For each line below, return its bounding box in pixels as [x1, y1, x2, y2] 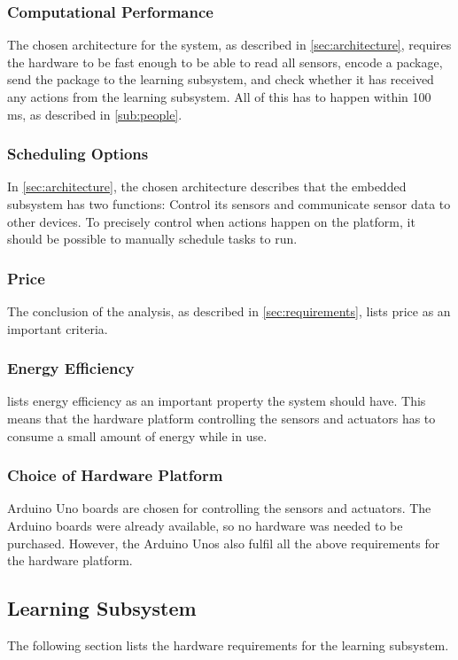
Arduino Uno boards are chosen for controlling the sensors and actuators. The [7, 499, 431, 517]
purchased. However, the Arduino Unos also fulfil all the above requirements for [7, 533, 440, 552]
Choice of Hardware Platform [7, 464, 223, 486]
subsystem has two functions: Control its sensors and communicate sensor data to [7, 195, 451, 213]
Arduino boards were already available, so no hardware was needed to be [7, 516, 403, 534]
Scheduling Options [7, 143, 149, 165]
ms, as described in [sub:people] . [7, 105, 182, 123]
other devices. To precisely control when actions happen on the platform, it [7, 212, 415, 230]
